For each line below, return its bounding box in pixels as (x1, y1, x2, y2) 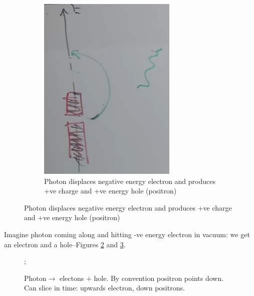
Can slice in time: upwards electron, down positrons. (24, 282, 185, 293)
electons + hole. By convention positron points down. (59, 272, 224, 283)
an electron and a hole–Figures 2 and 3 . (4, 239, 126, 249)
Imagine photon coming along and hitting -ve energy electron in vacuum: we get (4, 229, 250, 239)
